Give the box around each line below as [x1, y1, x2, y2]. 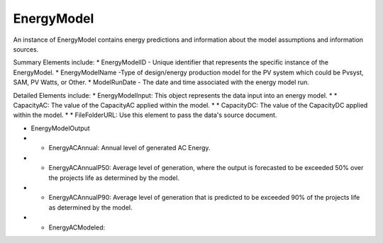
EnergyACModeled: [48, 223, 106, 232]
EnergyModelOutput [30, 124, 90, 132]
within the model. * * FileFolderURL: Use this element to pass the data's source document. [13, 111, 277, 120]
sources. [13, 45, 39, 53]
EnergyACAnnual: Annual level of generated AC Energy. [48, 144, 211, 152]
